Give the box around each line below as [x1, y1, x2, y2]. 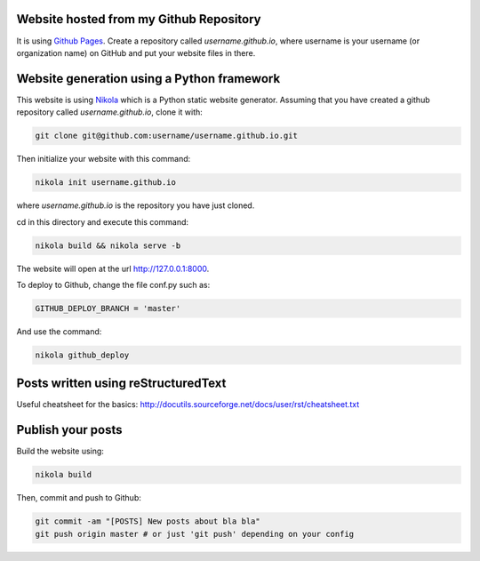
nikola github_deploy [35, 349, 130, 360]
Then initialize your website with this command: [16, 154, 191, 164]
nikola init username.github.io [35, 178, 177, 188]
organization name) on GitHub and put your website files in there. [16, 47, 256, 58]
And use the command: [16, 325, 102, 337]
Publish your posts [16, 422, 124, 437]
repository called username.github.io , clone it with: [16, 107, 204, 117]
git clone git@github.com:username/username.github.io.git [35, 131, 298, 141]
